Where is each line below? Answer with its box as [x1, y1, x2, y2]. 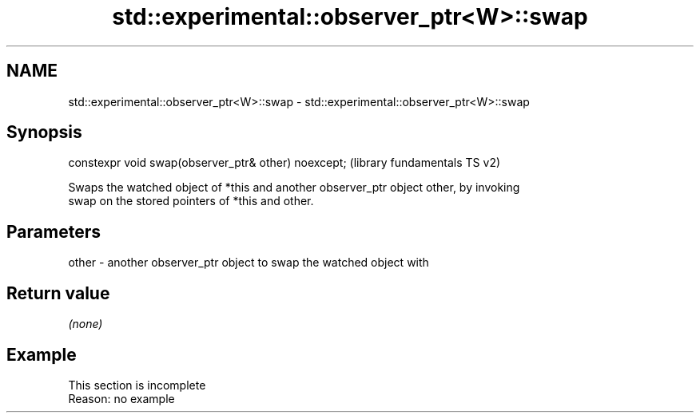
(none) [68, 317, 103, 331]
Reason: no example [68, 391, 175, 405]
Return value [6, 283, 110, 303]
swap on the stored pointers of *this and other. [68, 194, 314, 208]
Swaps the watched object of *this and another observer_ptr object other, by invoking [68, 180, 520, 195]
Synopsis [6, 122, 82, 143]
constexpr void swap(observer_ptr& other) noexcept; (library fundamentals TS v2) [68, 156, 501, 170]
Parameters [6, 221, 101, 242]
